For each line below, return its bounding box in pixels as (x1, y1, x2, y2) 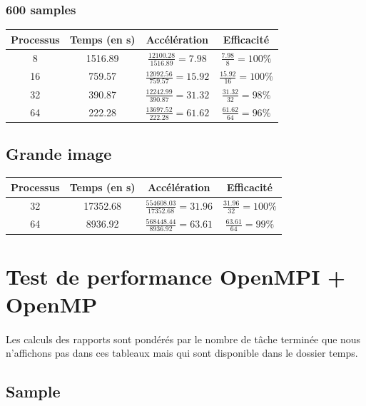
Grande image (6, 143, 112, 165)
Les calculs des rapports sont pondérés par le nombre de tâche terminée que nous (6, 331, 361, 346)
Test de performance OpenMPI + (6, 261, 346, 290)
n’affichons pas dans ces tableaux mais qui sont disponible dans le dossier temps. (6, 345, 358, 360)
